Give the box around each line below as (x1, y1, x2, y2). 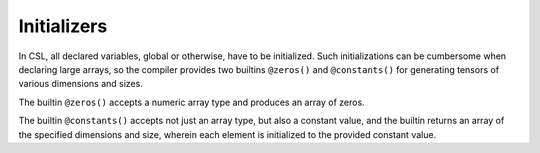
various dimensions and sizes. (18, 78, 144, 90)
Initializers (18, 15, 108, 37)
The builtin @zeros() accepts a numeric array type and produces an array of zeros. (18, 96, 365, 108)
